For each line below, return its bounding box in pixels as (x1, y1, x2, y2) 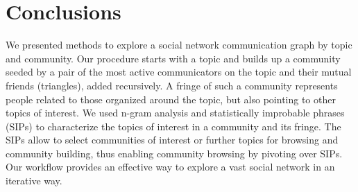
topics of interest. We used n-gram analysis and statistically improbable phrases (6, 105, 345, 120)
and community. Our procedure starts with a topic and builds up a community (6, 51, 341, 65)
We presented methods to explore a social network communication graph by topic (6, 37, 352, 52)
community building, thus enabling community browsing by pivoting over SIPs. (6, 146, 343, 160)
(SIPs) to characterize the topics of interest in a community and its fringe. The (6, 119, 341, 133)
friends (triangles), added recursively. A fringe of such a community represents (6, 78, 338, 92)
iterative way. (6, 173, 62, 188)
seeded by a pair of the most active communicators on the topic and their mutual (6, 64, 352, 79)
